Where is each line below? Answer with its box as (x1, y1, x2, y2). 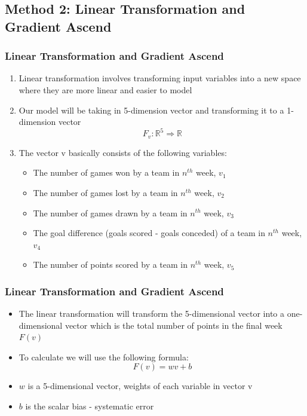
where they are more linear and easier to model (19, 83, 192, 96)
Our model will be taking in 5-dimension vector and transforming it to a (19, 103, 284, 116)
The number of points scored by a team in (33, 258, 188, 271)
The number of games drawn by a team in (33, 206, 188, 219)
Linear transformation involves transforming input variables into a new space (19, 72, 301, 84)
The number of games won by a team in (33, 166, 180, 179)
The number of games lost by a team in (33, 186, 178, 198)
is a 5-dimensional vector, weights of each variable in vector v (27, 380, 253, 392)
